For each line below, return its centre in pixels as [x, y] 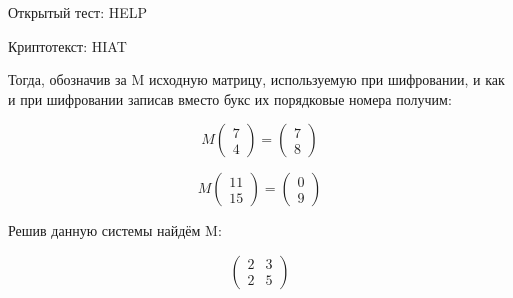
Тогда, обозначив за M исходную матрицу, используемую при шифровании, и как [256, 79]
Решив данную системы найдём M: [115, 230]
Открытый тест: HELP [77, 12]
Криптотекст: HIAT [67, 45]
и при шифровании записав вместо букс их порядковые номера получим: [230, 98]
